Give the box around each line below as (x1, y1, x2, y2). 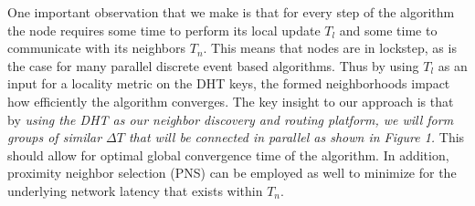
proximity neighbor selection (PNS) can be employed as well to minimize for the (7, 163, 457, 182)
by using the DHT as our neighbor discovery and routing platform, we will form (7, 109, 454, 129)
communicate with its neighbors (7, 38, 186, 57)
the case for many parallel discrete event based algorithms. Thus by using (7, 56, 419, 75)
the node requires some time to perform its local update (7, 20, 321, 39)
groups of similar (7, 128, 102, 147)
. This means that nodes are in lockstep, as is (203, 38, 457, 57)
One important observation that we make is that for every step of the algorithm (7, 3, 455, 21)
